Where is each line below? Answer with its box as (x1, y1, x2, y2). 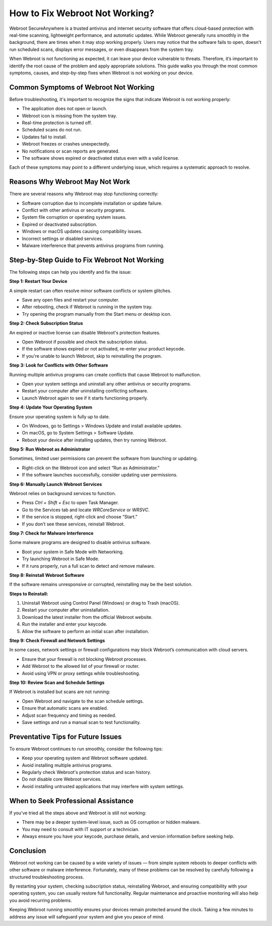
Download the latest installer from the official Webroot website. (22, 614, 153, 620)
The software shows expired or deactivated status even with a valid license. (22, 155, 180, 161)
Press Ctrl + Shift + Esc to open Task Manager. (22, 500, 119, 506)
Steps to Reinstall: (9, 591, 48, 597)
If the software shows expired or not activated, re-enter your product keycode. (22, 346, 185, 352)
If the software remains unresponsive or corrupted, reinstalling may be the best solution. (9, 581, 193, 588)
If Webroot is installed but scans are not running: (9, 689, 110, 695)
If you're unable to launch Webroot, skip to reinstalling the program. (22, 353, 162, 359)
